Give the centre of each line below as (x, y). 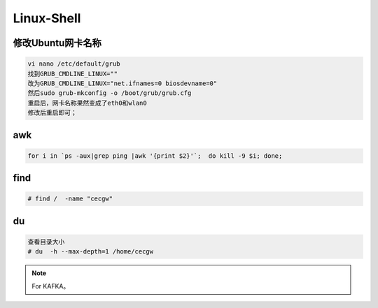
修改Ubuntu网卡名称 (57, 43)
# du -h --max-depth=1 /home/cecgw (91, 252)
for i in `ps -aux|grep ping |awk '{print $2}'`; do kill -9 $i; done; (155, 156)
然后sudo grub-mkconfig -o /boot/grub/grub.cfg (110, 93)
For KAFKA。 (51, 286)
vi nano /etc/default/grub (74, 64)
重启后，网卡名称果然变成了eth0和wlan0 (87, 103)
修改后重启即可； (52, 113)
